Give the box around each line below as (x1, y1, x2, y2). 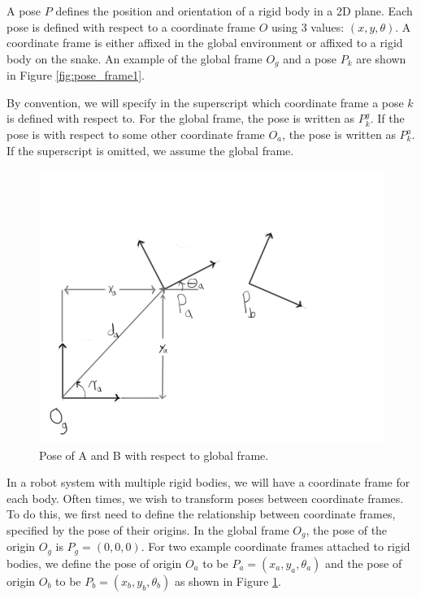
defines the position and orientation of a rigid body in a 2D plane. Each (55, 2, 413, 19)
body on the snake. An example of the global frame (7, 50, 263, 67)
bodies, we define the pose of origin (7, 554, 182, 571)
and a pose (283, 50, 337, 67)
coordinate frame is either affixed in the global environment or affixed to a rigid (7, 34, 403, 51)
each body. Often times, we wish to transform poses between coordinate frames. (7, 489, 404, 506)
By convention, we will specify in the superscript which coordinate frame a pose (7, 93, 404, 110)
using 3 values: (271, 18, 345, 35)
